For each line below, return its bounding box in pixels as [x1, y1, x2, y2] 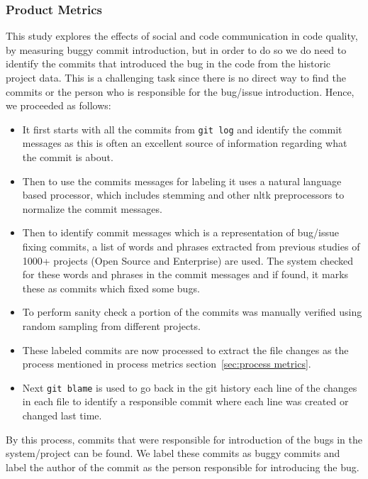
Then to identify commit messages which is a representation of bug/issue [22, 225, 340, 240]
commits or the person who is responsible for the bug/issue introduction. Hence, [6, 84, 355, 99]
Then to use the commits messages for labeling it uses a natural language [22, 173, 342, 188]
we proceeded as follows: [6, 98, 111, 113]
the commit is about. [22, 150, 113, 165]
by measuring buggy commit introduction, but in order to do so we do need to [6, 42, 347, 57]
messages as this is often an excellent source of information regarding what [22, 136, 347, 150]
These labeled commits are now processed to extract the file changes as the [22, 342, 349, 357]
